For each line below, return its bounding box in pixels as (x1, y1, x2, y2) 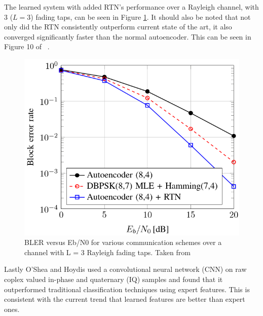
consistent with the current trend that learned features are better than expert (4, 294, 245, 304)
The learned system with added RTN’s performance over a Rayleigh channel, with (4, 2, 259, 12)
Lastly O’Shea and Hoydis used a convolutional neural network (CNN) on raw (4, 264, 247, 274)
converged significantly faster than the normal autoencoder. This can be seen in (4, 31, 251, 42)
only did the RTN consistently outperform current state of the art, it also (4, 21, 232, 32)
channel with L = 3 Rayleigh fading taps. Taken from (24, 247, 191, 257)
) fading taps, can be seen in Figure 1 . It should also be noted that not (30, 11, 251, 22)
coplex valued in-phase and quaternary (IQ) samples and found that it (4, 274, 223, 285)
